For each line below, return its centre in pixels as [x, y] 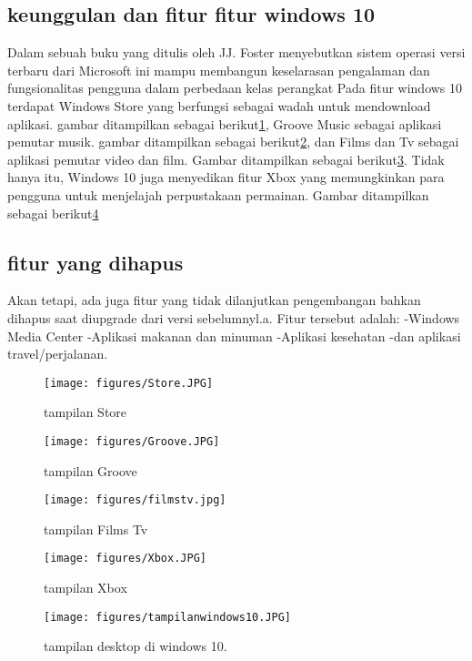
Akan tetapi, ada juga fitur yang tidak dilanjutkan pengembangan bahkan [214, 300]
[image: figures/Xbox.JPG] [125, 559]
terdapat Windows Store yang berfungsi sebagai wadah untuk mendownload [219, 105]
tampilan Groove [90, 470]
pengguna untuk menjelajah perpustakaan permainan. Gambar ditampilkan [218, 194]
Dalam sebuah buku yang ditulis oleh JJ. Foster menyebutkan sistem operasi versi [236, 52]
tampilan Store [85, 412]
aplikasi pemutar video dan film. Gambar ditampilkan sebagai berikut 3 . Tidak [226, 159]
